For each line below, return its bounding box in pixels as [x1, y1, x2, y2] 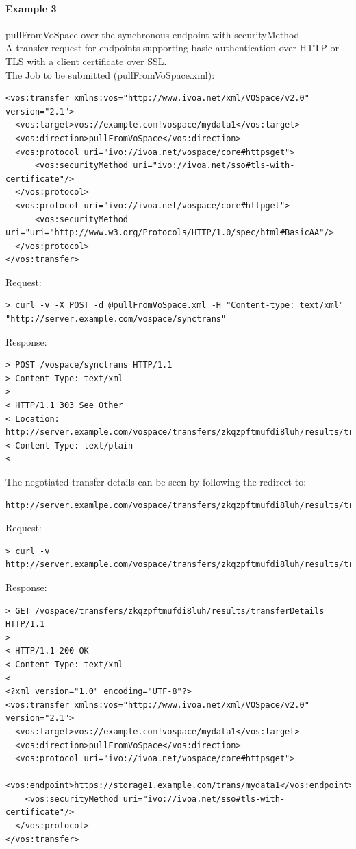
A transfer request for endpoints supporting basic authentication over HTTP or [5, 40, 340, 55]
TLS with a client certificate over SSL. [5, 53, 167, 68]
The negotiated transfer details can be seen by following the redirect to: [5, 475, 307, 489]
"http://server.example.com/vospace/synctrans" [5, 314, 227, 324]
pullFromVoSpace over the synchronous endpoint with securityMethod [5, 27, 300, 41]
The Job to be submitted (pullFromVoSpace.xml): [5, 67, 215, 82]
